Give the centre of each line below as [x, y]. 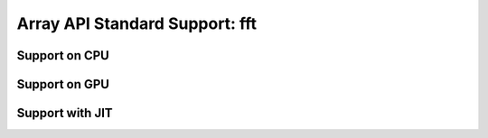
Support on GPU [63, 84]
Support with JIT [65, 113]
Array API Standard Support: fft [137, 23]
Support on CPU [63, 55]
